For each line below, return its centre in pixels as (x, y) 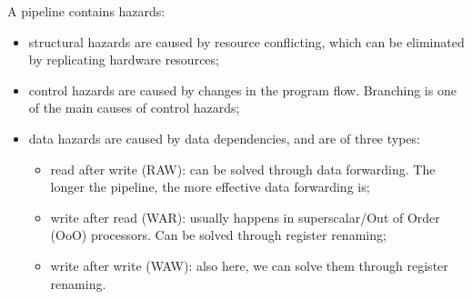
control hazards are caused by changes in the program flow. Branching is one (242, 90)
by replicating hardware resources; (124, 60)
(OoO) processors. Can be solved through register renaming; (218, 235)
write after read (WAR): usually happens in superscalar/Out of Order (245, 217)
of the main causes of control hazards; (134, 108)
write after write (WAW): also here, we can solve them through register (249, 265)
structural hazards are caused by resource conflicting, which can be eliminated (246, 41)
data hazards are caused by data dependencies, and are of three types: (224, 138)
